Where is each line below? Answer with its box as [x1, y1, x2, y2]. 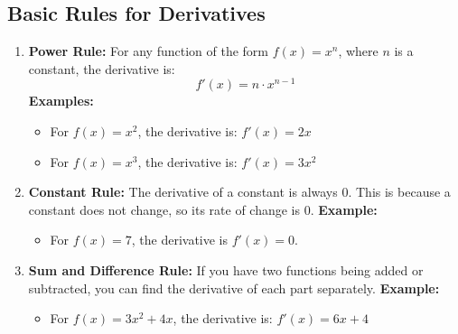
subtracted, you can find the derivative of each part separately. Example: [28, 278, 440, 297]
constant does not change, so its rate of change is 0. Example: [28, 199, 378, 218]
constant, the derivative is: [28, 59, 175, 78]
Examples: [28, 91, 94, 110]
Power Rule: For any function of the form [28, 42, 268, 60]
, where [338, 42, 379, 60]
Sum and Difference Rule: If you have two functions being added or [28, 261, 424, 280]
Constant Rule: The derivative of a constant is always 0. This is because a [28, 182, 451, 201]
